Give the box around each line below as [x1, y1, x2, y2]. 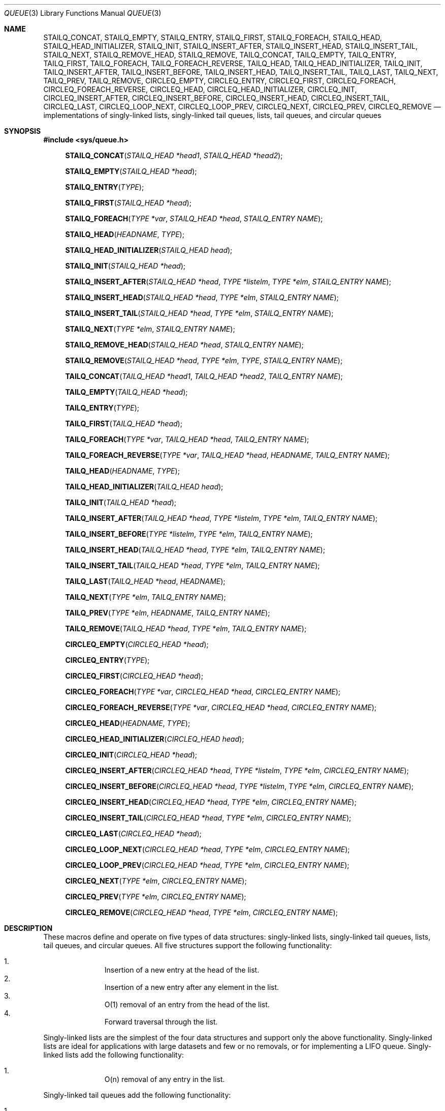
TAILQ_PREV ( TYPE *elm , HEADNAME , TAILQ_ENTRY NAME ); [65, 608, 270, 617]
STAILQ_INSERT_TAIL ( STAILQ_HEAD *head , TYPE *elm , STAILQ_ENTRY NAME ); [65, 309, 334, 317]
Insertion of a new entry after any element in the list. [104, 983, 279, 991]
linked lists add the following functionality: [43, 1050, 184, 1059]
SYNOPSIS [4, 127, 41, 135]
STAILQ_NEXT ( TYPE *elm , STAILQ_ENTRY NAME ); [65, 325, 235, 333]
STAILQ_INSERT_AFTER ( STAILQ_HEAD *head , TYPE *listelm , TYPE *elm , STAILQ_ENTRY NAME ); [65, 277, 391, 286]
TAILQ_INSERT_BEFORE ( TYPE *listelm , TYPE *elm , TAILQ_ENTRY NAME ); [65, 530, 313, 538]
